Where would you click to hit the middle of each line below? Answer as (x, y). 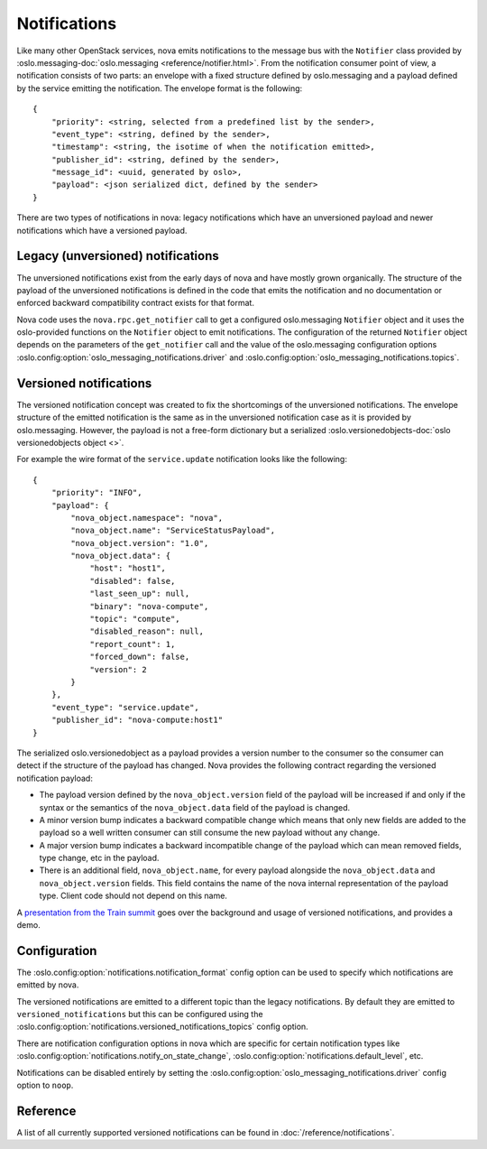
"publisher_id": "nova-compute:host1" (137, 720)
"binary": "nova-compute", (149, 606)
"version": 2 (119, 669)
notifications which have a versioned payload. (102, 230)
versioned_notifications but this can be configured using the (140, 1015)
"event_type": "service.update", (125, 707)
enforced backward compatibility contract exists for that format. (135, 303)
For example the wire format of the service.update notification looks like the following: (182, 459)
